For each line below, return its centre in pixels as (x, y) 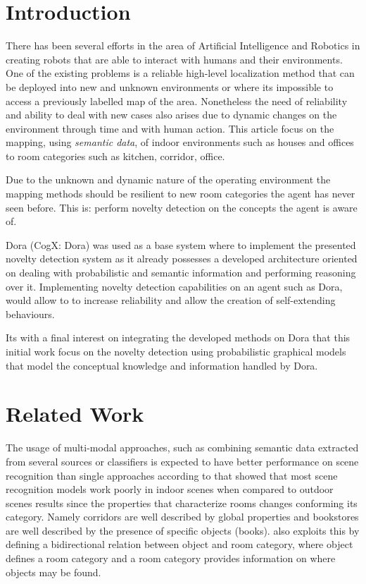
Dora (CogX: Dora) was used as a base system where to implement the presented (181, 244)
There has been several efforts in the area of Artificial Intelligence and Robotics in (183, 45)
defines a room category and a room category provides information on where (171, 558)
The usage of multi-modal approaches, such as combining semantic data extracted (182, 448)
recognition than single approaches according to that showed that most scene (172, 475)
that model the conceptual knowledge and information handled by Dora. (162, 365)
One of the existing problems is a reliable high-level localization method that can (180, 73)
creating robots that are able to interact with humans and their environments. (174, 59)
